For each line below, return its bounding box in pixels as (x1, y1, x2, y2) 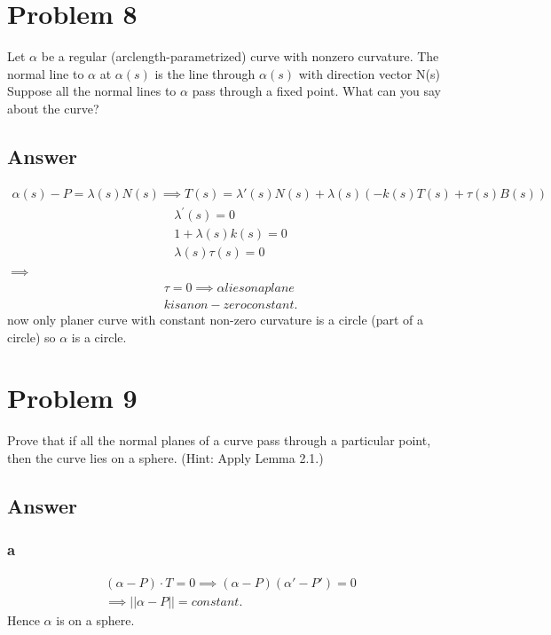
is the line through (154, 64, 256, 82)
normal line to (7, 64, 84, 82)
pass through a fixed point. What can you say (192, 82, 441, 100)
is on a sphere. (56, 610, 135, 629)
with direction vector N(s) (298, 64, 440, 82)
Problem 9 (7, 380, 138, 416)
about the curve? (7, 98, 99, 117)
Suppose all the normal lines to (7, 82, 177, 100)
